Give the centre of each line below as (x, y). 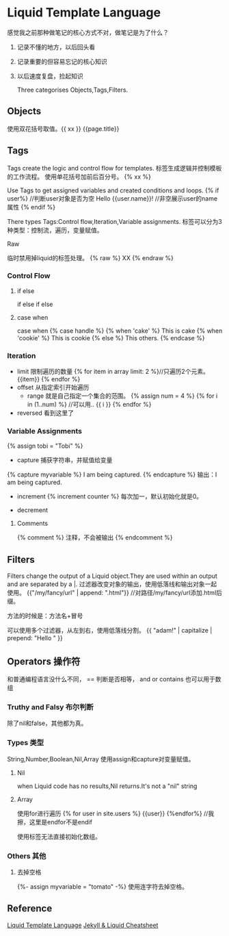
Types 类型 (26, 743)
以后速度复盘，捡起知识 (50, 76)
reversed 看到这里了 (45, 413)
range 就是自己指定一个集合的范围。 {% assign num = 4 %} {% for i (122, 396)
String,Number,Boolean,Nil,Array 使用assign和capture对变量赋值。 (101, 759)
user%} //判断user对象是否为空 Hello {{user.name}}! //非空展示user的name (112, 198)
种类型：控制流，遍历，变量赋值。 (55, 230)
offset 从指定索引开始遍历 (53, 388)
